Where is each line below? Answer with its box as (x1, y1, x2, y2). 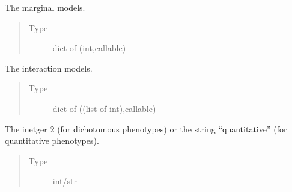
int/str (52, 175, 77, 187)
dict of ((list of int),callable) (52, 102, 156, 114)
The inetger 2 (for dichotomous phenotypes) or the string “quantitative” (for (5, 122, 287, 135)
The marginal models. (5, 1, 85, 13)
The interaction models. (5, 61, 93, 74)
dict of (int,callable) (52, 42, 126, 54)
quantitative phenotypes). (5, 134, 99, 147)
